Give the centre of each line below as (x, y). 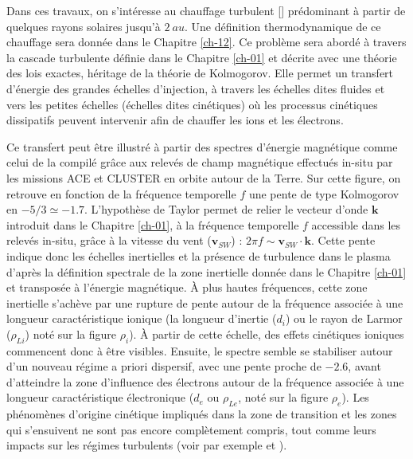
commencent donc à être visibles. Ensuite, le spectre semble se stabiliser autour (200, 350)
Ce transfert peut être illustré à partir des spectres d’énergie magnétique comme (202, 146)
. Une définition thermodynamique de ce (282, 26)
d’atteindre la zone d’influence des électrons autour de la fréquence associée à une (205, 381)
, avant (364, 366)
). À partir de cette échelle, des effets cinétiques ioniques (267, 333)
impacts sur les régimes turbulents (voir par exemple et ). (147, 445)
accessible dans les (356, 224)
